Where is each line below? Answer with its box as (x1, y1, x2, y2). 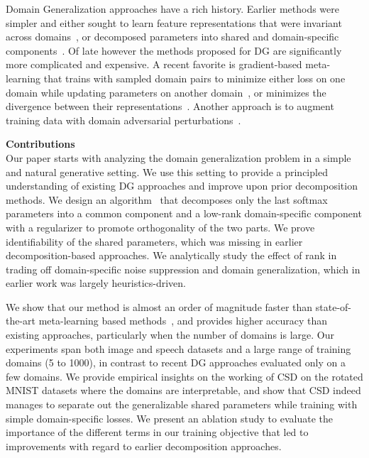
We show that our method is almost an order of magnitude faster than (6, 299, 313, 314)
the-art (6, 313, 36, 328)
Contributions (6, 136, 75, 151)
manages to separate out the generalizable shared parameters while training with (6, 397, 358, 412)
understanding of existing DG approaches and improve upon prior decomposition (6, 178, 358, 193)
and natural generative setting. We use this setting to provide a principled (6, 164, 328, 179)
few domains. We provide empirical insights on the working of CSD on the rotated (6, 369, 363, 383)
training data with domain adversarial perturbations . (6, 112, 241, 127)
